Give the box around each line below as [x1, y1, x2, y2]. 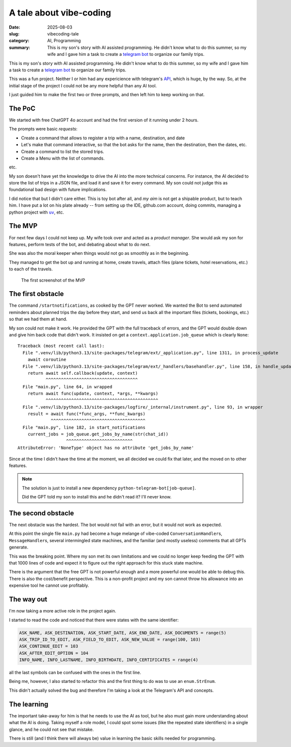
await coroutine [27, 357, 66, 363]
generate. [9, 544, 29, 550]
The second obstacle [9, 509, 74, 517]
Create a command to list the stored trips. [21, 149, 104, 154]
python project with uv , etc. [9, 209, 65, 215]
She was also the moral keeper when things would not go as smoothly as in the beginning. [9, 250, 190, 256]
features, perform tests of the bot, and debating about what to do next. [9, 241, 150, 247]
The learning [9, 700, 48, 708]
